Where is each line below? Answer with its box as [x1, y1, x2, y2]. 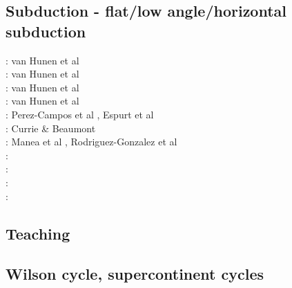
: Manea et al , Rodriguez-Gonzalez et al [6, 134, 177, 149]
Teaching [6, 222, 70, 244]
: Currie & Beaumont [6, 120, 96, 135]
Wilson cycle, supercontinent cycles [6, 263, 264, 285]
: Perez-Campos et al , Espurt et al [6, 107, 154, 121]
